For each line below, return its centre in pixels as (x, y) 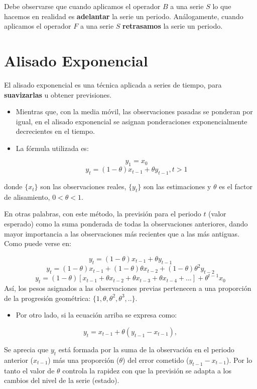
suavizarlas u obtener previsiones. (58, 94)
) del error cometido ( (156, 360)
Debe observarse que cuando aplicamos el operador (82, 6)
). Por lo (239, 360)
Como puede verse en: (38, 243)
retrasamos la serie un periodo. (173, 26)
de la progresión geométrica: (47, 298)
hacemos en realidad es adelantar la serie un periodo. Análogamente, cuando (124, 16)
